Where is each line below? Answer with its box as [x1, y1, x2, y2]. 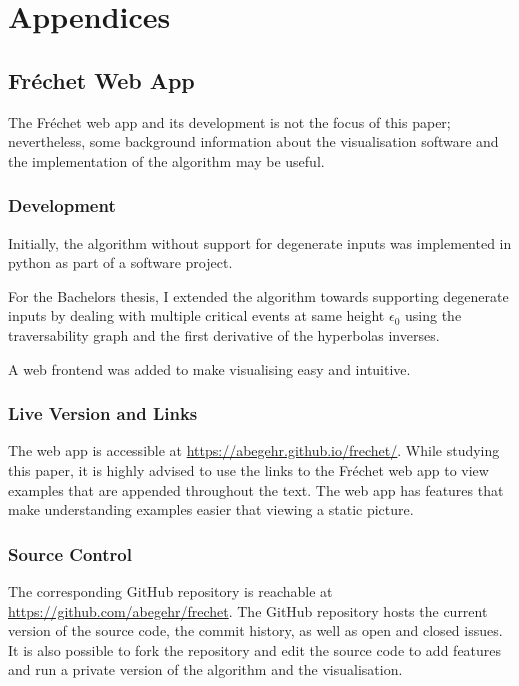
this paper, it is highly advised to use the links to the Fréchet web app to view [8, 459, 489, 480]
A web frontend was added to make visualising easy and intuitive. [8, 358, 411, 379]
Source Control [8, 541, 132, 566]
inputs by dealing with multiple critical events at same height [8, 305, 385, 326]
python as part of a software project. [8, 252, 233, 273]
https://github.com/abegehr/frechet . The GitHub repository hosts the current [8, 600, 488, 621]
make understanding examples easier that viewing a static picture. [8, 499, 414, 520]
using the [405, 305, 462, 326]
